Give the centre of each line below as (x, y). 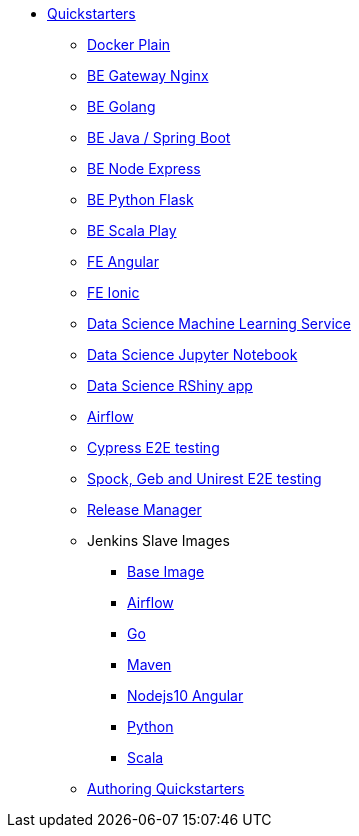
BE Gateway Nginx (148, 75)
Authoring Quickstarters (166, 788)
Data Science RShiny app (170, 385)
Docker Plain (129, 44)
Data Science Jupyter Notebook (192, 354)
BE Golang (121, 106)
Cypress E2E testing (153, 447)
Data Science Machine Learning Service (219, 323)
